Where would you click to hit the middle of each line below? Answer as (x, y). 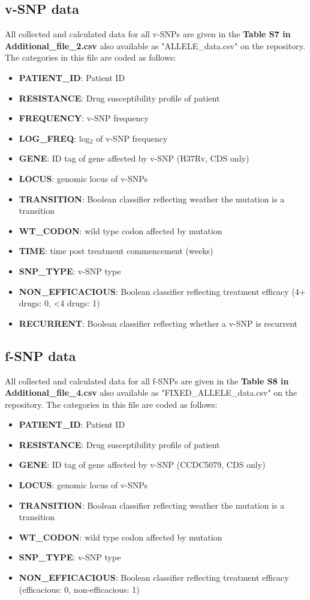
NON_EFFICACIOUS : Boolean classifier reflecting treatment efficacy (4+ (162, 291)
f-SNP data (40, 355)
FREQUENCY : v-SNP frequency (84, 118)
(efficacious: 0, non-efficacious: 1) (79, 589)
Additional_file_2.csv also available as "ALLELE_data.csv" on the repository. (155, 45)
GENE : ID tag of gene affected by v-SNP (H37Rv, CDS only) (134, 158)
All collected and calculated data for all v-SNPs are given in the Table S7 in (148, 34)
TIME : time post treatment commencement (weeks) (116, 251)
